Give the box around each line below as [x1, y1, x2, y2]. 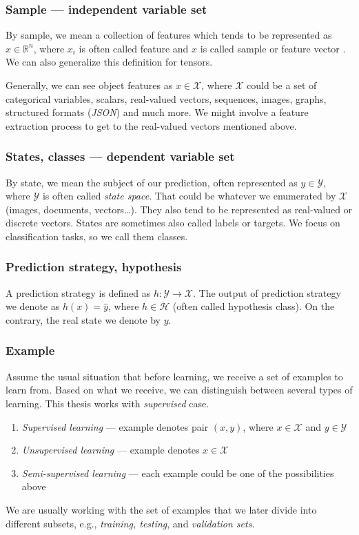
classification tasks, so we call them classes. [6, 228, 188, 243]
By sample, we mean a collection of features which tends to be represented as [6, 28, 332, 42]
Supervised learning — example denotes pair [21, 419, 209, 434]
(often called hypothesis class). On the [172, 299, 335, 313]
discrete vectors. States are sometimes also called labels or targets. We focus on [6, 215, 340, 230]
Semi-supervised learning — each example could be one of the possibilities [21, 465, 334, 480]
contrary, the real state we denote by [6, 312, 161, 327]
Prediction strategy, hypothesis [6, 258, 182, 275]
